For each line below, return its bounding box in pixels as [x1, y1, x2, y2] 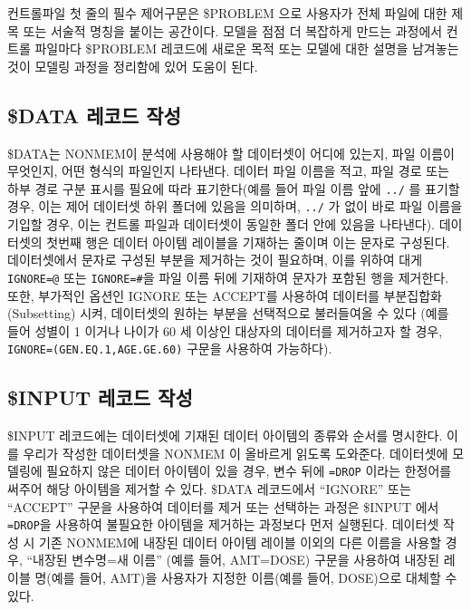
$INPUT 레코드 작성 [7, 383, 193, 412]
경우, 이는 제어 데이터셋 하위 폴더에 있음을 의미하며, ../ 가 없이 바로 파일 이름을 [7, 197, 463, 216]
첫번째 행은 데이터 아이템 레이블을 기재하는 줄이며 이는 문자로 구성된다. [46, 232, 450, 251]
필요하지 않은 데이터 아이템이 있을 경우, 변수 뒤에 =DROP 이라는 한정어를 [46, 461, 452, 480]
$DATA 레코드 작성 [7, 101, 181, 129]
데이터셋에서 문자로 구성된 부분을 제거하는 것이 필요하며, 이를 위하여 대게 [7, 250, 423, 269]
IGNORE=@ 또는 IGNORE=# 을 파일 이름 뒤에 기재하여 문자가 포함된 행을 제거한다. [7, 267, 449, 286]
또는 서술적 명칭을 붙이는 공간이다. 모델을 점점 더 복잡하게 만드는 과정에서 [23, 21, 443, 40]
